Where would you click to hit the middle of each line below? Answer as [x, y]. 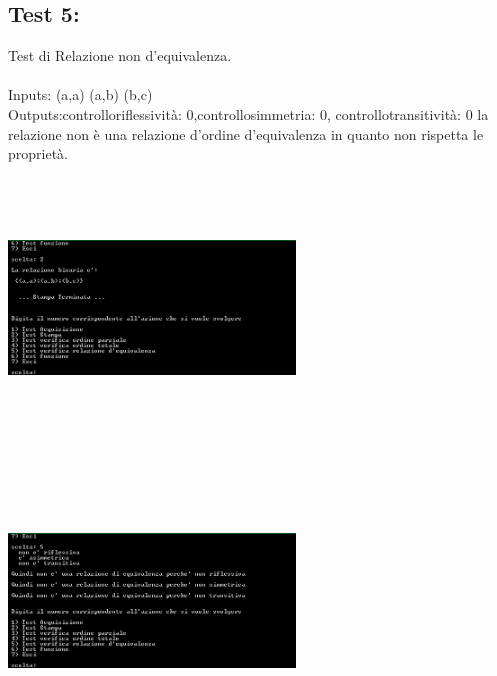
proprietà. [38, 153]
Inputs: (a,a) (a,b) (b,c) [80, 94]
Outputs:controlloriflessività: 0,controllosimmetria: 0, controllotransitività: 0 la [248, 113]
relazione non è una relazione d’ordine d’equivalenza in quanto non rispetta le [246, 133]
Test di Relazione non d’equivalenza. [120, 55]
